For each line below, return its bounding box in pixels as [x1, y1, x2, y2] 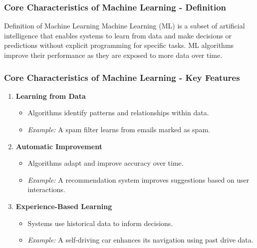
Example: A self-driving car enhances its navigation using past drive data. [27, 235, 254, 245]
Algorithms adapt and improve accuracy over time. [27, 158, 184, 168]
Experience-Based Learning [15, 201, 112, 211]
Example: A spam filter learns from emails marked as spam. [27, 124, 210, 134]
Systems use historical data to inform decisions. [27, 218, 173, 228]
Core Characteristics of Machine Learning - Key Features [4, 71, 240, 83]
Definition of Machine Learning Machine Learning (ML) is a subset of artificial [4, 20, 245, 31]
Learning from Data [15, 90, 86, 101]
